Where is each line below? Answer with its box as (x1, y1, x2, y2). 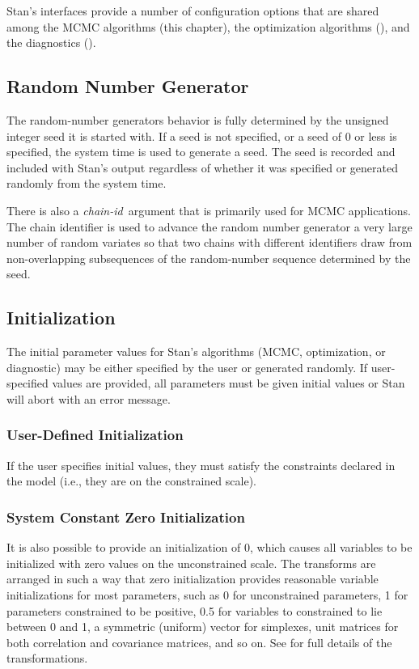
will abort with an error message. (6, 390, 171, 407)
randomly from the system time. (6, 175, 167, 192)
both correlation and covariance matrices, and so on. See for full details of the (6, 633, 392, 650)
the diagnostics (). (6, 34, 96, 51)
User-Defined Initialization (6, 425, 184, 445)
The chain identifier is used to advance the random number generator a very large (6, 218, 413, 235)
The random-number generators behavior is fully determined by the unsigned (6, 111, 389, 128)
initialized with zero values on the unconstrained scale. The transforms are (6, 554, 376, 571)
